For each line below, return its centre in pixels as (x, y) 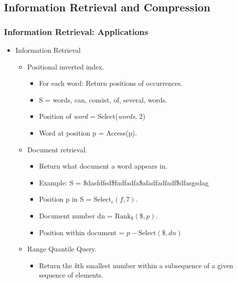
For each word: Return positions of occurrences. (111, 83)
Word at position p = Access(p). (88, 132)
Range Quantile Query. (62, 249)
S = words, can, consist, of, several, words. (103, 99)
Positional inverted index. (66, 66)
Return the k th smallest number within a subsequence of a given (136, 265)
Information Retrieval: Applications (76, 31)
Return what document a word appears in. (103, 166)
